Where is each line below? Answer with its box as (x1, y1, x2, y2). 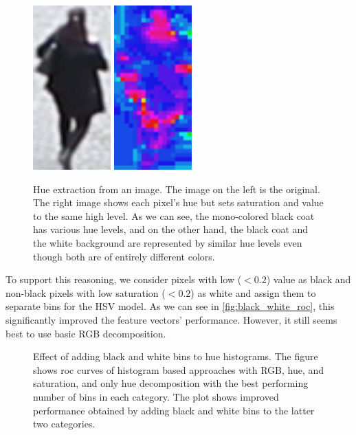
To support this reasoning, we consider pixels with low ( (5, 272, 242, 287)
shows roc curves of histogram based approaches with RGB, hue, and (33, 362, 324, 377)
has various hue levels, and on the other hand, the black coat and (33, 222, 309, 236)
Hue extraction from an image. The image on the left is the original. (33, 181, 320, 196)
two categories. (33, 416, 96, 431)
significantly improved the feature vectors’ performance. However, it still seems (5, 312, 337, 326)
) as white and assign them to (190, 285, 316, 300)
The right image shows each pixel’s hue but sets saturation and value (33, 195, 324, 210)
